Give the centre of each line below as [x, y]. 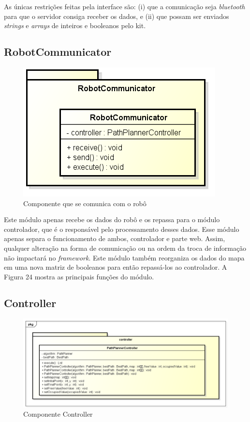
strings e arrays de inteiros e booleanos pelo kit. [75, 25]
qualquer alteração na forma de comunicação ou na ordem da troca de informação [125, 248]
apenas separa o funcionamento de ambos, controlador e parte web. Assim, [115, 238]
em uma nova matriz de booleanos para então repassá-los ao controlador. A [116, 267]
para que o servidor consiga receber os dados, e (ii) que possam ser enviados [117, 16]
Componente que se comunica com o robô [85, 203]
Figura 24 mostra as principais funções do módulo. [79, 276]
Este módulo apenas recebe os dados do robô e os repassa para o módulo [112, 219]
